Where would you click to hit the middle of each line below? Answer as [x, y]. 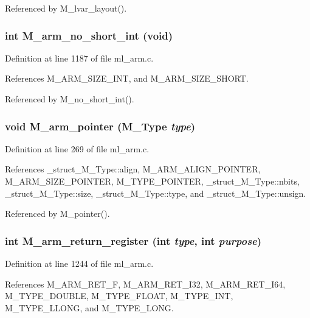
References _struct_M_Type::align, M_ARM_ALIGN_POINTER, [133, 169]
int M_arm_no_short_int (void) [89, 35]
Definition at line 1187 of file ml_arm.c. [79, 58]
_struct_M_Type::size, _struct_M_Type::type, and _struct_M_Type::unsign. [156, 193]
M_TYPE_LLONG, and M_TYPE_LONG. [89, 307]
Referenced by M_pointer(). [57, 214]
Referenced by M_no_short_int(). [70, 99]
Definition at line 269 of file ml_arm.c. [77, 148]
